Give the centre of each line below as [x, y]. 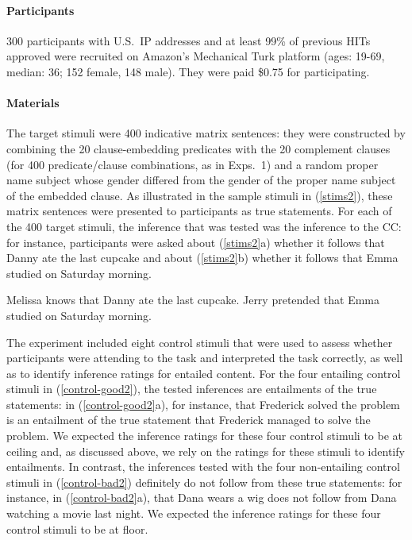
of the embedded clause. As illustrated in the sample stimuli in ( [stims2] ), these [200, 195]
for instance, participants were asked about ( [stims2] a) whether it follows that [196, 242]
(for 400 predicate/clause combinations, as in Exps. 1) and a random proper [193, 164]
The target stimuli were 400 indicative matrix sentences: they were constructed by [206, 133]
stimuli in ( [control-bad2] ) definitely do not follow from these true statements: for [204, 482]
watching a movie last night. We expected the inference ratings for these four [194, 513]
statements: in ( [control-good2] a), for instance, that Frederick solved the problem [203, 404]
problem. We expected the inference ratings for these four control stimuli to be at [205, 436]
